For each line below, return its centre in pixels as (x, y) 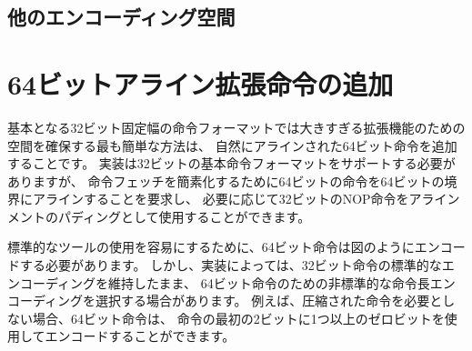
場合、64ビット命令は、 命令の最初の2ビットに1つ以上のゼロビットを (238, 318)
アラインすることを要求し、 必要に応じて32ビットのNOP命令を (221, 199)
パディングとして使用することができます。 (184, 216)
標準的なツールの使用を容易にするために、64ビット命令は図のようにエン (224, 247)
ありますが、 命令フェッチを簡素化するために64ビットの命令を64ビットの (226, 181)
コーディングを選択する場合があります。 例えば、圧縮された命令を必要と (225, 301)
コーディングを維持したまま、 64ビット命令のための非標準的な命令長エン (237, 282)
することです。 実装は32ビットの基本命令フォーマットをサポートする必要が (231, 163)
